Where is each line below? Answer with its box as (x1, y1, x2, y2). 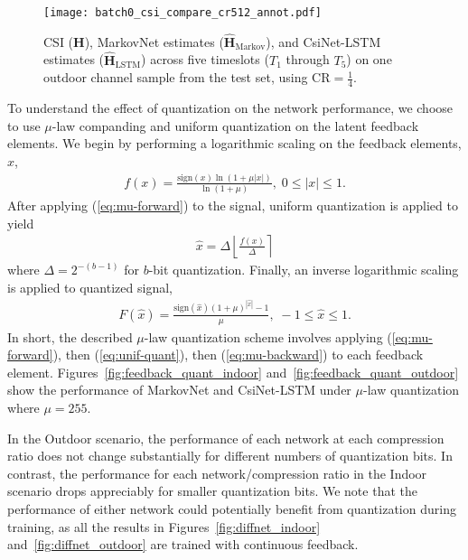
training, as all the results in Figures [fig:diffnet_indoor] (7, 517, 321, 536)
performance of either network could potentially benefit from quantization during (7, 499, 456, 518)
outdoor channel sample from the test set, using (43, 68, 308, 87)
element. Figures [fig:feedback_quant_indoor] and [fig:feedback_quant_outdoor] (7, 362, 459, 381)
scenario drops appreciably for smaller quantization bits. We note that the (7, 481, 417, 500)
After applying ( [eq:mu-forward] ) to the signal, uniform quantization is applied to (7, 196, 458, 215)
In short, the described (7, 327, 133, 346)
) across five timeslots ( (141, 50, 269, 69)
